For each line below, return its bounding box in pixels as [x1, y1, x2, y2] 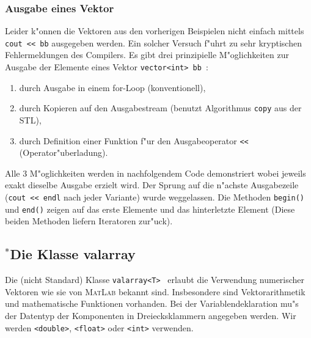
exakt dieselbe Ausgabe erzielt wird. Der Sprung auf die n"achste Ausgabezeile [5, 178, 299, 191]
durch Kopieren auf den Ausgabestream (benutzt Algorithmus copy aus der [19, 101, 302, 114]
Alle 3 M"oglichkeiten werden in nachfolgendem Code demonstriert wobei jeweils [5, 166, 306, 179]
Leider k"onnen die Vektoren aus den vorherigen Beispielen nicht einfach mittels [5, 24, 304, 37]
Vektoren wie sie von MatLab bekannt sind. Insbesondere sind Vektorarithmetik [5, 285, 306, 298]
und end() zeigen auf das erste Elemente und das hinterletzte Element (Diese [5, 202, 295, 215]
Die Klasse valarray [10, 244, 136, 263]
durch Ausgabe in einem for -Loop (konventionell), [19, 81, 206, 94]
